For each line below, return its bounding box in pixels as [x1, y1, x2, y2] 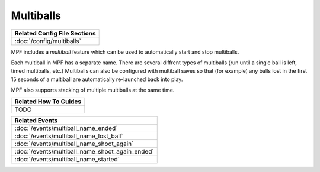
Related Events [14, 116, 58, 124]
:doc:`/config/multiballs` [14, 37, 81, 45]
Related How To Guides [14, 98, 82, 106]
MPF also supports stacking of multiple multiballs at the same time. [11, 86, 175, 94]
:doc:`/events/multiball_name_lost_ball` [14, 132, 123, 140]
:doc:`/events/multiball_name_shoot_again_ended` [14, 147, 154, 155]
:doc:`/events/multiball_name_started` [14, 155, 120, 163]
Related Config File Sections [14, 29, 96, 37]
